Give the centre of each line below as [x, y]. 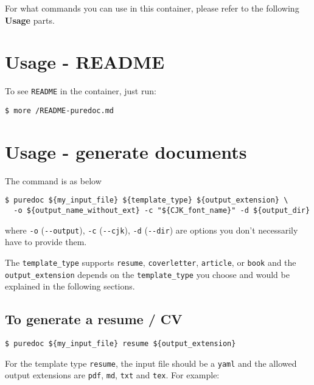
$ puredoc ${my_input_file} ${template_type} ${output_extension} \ [147, 200]
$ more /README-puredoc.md [59, 110]
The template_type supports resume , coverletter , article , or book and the [151, 262]
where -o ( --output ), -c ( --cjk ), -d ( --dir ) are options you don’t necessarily [152, 230]
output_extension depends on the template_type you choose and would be [147, 274]
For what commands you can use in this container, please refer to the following [152, 8]
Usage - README [85, 62]
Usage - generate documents [126, 151]
